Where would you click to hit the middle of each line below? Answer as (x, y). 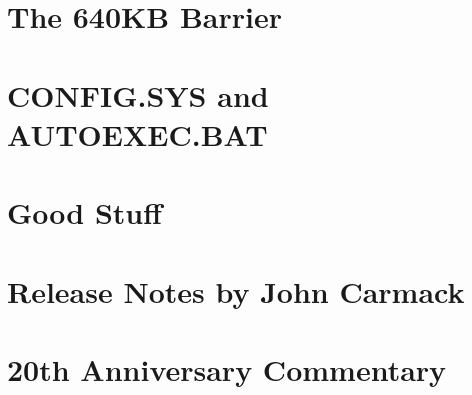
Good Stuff (85, 212)
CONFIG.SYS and (138, 94)
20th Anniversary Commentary (227, 368)
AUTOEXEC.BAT (137, 133)
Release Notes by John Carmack (236, 290)
